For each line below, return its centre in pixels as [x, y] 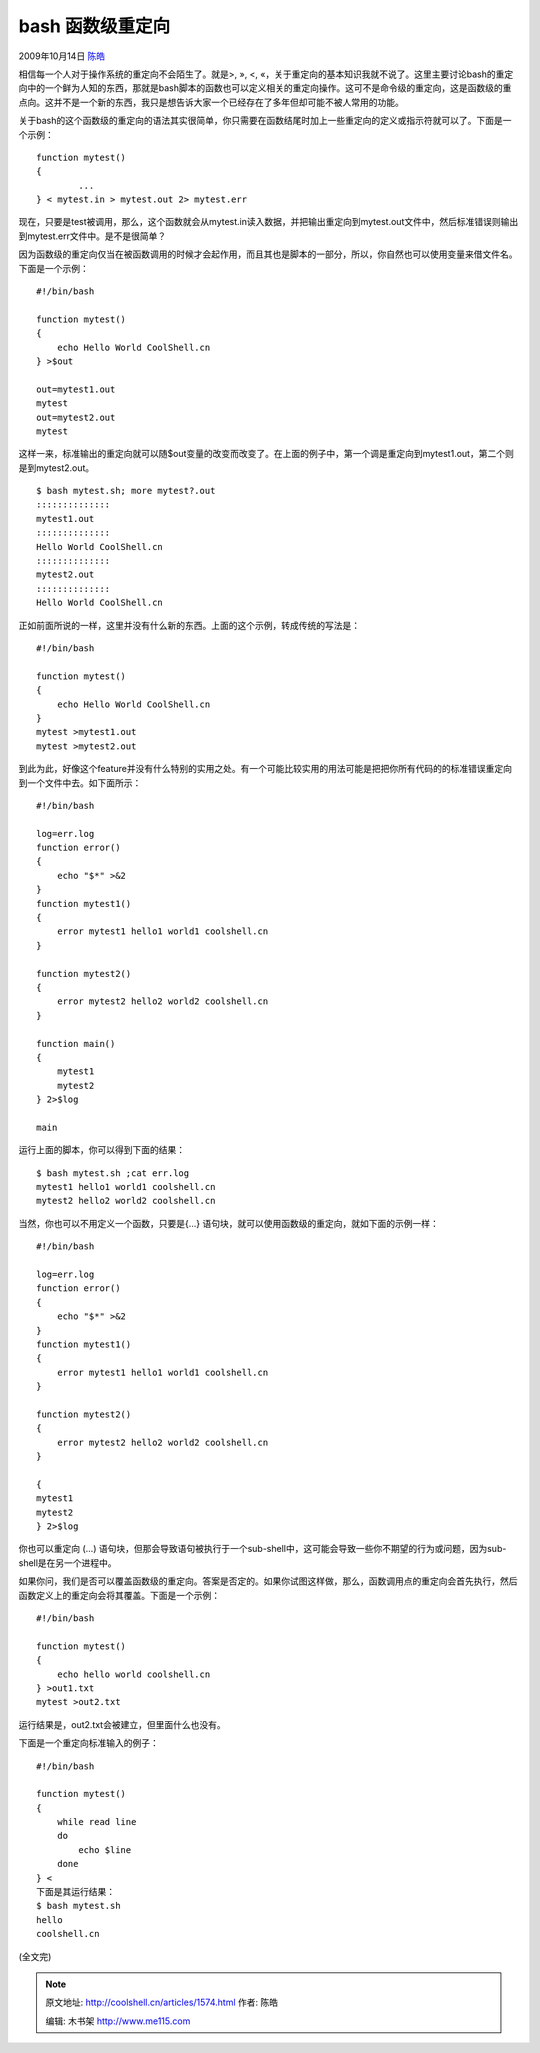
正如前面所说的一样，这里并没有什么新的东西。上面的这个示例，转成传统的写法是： [189, 625]
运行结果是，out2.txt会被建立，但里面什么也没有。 [122, 1724]
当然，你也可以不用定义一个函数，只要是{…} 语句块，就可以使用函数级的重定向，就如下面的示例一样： [228, 1223]
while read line [96, 1822]
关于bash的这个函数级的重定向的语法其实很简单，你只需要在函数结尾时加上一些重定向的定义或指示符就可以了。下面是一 [265, 121]
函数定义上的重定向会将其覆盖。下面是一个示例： [119, 1595]
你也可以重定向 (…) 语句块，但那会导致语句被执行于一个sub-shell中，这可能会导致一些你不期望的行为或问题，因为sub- [262, 1549]
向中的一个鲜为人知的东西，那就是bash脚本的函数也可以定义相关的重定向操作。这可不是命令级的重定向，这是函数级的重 [265, 88]
